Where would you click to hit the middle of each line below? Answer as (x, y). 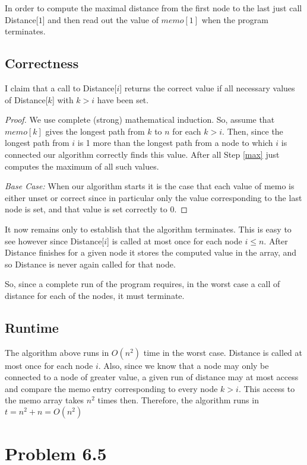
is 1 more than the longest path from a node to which (175, 143)
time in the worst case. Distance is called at (223, 352)
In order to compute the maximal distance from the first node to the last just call (153, 8)
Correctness (42, 63)
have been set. (123, 99)
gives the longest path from (95, 131)
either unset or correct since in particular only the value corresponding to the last (153, 197)
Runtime (32, 327)
